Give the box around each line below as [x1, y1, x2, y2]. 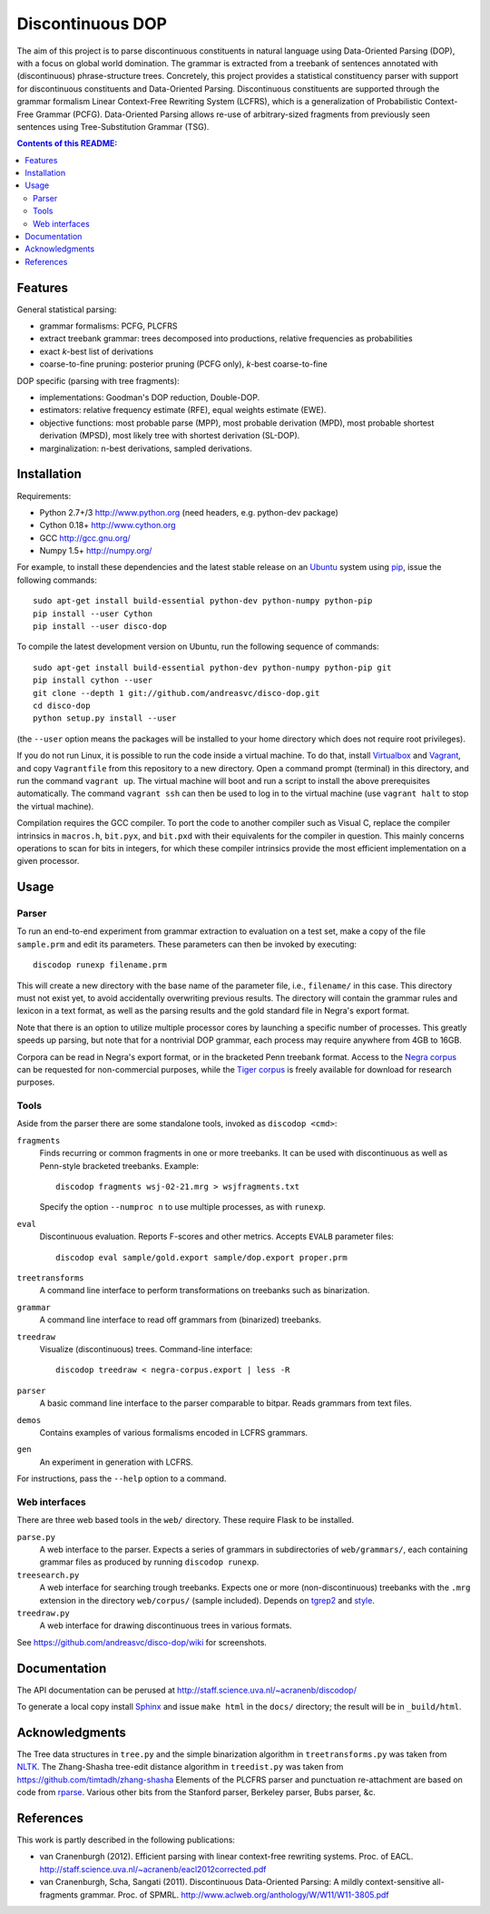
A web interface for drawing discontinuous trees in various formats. [39, 1620, 292, 1631]
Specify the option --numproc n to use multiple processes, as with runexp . [39, 1202, 326, 1212]
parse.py [16, 1532, 56, 1542]
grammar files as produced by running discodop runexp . [39, 1556, 260, 1567]
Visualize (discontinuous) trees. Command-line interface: [39, 1343, 253, 1354]
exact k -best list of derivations [39, 346, 154, 357]
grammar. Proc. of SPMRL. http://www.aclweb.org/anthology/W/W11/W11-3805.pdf [80, 1889, 389, 1900]
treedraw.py [16, 1607, 70, 1618]
